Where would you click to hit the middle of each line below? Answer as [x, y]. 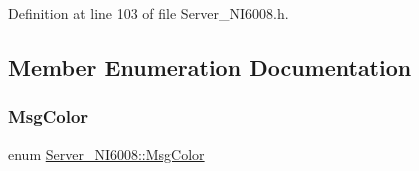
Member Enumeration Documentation [210, 66]
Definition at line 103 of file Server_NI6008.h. [148, 13]
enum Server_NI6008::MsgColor [106, 153]
